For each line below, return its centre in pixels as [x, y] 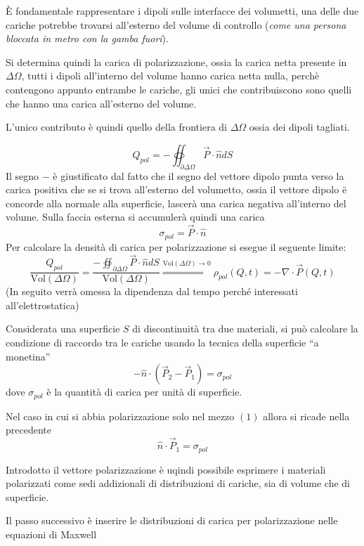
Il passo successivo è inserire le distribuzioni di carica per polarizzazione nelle [172, 520]
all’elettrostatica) [43, 305]
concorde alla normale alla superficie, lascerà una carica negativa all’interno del [176, 203]
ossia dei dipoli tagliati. [299, 127]
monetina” [28, 356]
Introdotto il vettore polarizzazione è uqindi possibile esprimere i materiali [166, 469]
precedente [28, 430]
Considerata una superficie [63, 329]
